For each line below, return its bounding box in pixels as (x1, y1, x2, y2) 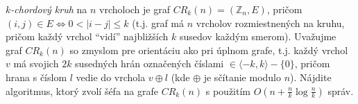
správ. (327, 83, 354, 98)
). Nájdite (290, 69, 332, 84)
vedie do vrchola (76, 69, 146, 84)
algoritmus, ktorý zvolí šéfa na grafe (6, 83, 158, 98)
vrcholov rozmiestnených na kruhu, (196, 15, 345, 30)
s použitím (205, 83, 251, 98)
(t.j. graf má (132, 15, 185, 30)
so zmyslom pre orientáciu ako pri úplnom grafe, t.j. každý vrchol (69, 42, 348, 57)
